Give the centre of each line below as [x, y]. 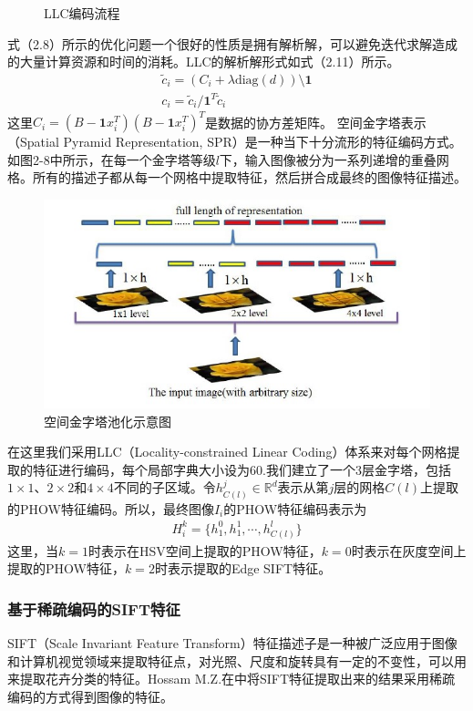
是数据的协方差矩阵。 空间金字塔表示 [316, 122]
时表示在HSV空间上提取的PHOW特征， [205, 550]
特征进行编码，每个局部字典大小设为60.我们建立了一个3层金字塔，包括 [242, 469]
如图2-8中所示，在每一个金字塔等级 [112, 159]
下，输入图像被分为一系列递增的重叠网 [334, 159]
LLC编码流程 [82, 13]
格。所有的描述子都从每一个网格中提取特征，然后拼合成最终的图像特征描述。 [237, 177]
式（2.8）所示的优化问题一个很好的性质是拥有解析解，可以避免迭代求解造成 [232, 43]
